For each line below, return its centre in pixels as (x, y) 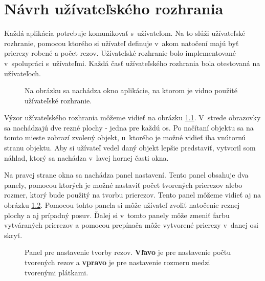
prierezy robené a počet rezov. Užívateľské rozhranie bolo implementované (120, 53)
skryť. (13, 235)
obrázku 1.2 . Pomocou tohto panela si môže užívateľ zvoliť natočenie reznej (122, 205)
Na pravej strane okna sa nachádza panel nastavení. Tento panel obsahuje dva (126, 175)
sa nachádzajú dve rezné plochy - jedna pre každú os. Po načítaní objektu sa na (129, 127)
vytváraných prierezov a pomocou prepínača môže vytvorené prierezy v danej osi (131, 225)
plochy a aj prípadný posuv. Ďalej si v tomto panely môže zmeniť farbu (117, 215)
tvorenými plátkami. (57, 272)
